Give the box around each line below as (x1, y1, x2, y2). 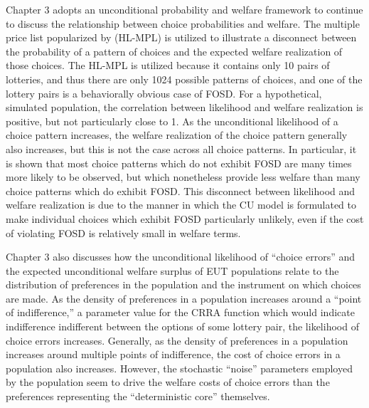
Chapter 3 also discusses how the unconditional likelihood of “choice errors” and (6, 249, 355, 264)
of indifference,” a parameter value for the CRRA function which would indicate (6, 305, 355, 320)
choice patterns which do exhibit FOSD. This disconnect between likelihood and (6, 183, 355, 198)
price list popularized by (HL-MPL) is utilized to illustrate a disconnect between (6, 30, 357, 45)
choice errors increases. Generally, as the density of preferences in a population (6, 333, 348, 347)
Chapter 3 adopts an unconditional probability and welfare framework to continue (6, 2, 363, 16)
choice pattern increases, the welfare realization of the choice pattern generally (6, 127, 348, 142)
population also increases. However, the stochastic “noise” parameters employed (6, 360, 353, 375)
